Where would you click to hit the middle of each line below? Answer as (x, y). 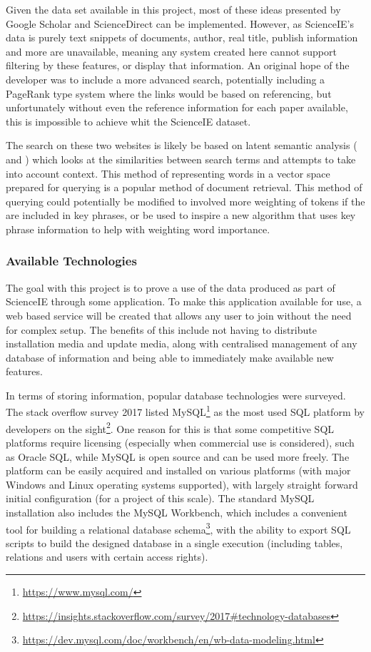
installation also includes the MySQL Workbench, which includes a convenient (177, 512)
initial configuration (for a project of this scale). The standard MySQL (160, 498)
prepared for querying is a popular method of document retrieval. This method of (184, 187)
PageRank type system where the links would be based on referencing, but (169, 93)
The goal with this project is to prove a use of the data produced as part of (171, 287)
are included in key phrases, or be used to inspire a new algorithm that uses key (181, 215)
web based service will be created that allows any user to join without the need (179, 315)
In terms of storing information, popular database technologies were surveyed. (176, 395)
